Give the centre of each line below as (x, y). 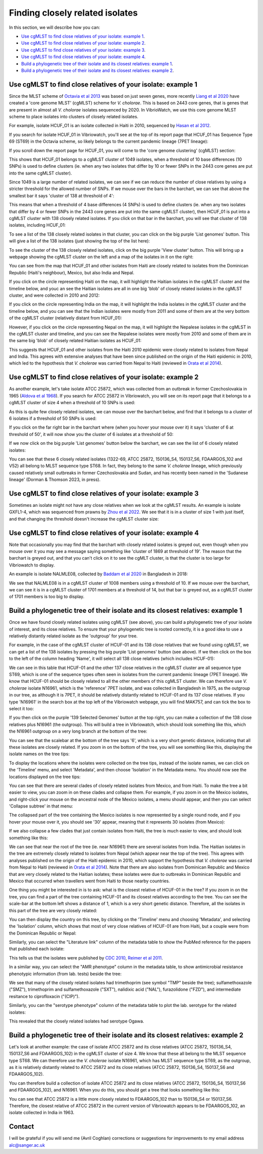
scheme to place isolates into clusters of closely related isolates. (74, 116)
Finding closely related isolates (74, 13)
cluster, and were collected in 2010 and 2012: (54, 295)
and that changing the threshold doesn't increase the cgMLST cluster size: (84, 519)
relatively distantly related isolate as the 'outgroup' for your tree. (73, 636)
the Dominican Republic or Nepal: (43, 933)
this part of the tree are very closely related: (53, 910)
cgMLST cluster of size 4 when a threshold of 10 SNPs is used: (72, 403)
